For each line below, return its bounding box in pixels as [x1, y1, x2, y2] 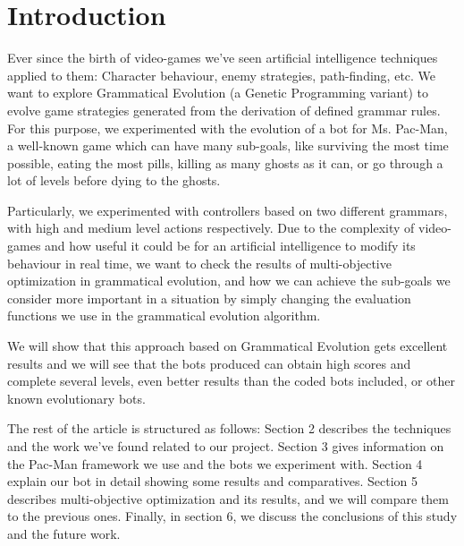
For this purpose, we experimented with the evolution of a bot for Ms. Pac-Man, [7, 118, 448, 137]
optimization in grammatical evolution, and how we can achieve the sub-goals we [7, 271, 451, 290]
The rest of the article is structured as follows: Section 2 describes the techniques [7, 419, 451, 438]
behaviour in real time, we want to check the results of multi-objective [7, 253, 392, 272]
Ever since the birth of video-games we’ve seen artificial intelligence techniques [7, 48, 438, 67]
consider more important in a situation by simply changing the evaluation [7, 288, 411, 307]
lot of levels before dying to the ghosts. [7, 171, 221, 190]
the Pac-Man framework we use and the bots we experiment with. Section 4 [7, 454, 423, 473]
